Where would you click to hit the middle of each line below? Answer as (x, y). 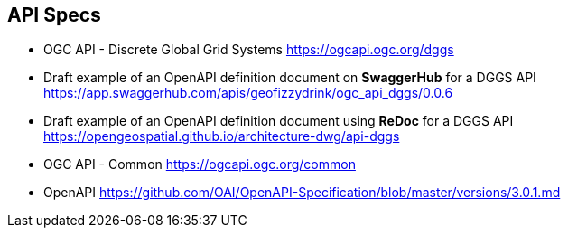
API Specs (54, 15)
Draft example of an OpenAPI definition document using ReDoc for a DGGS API (279, 121)
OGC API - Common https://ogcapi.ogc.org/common (200, 164)
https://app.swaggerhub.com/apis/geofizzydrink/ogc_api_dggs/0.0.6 (248, 93)
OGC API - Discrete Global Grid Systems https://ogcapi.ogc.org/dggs (249, 50)
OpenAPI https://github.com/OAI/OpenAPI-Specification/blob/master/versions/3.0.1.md (302, 193)
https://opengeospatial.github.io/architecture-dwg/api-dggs (222, 136)
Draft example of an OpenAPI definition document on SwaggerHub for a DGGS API (290, 78)
